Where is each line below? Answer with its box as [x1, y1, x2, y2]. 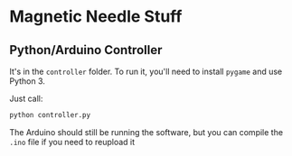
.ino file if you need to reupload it [9, 136, 136, 147]
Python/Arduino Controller [9, 42, 163, 58]
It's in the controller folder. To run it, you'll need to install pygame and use [9, 66, 283, 77]
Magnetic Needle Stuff [9, 6, 183, 27]
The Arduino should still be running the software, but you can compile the [9, 126, 283, 137]
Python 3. [9, 76, 45, 87]
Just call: [9, 93, 43, 104]
